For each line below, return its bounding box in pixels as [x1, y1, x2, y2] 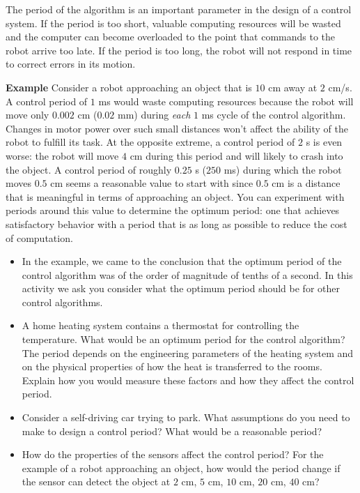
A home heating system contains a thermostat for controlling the [22, 318, 299, 333]
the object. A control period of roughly [6, 162, 172, 176]
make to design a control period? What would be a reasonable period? [22, 423, 322, 438]
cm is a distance [272, 176, 341, 190]
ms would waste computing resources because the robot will [98, 93, 354, 108]
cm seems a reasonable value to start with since [50, 176, 253, 190]
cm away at [268, 79, 318, 94]
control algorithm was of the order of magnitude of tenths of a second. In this [22, 267, 353, 282]
